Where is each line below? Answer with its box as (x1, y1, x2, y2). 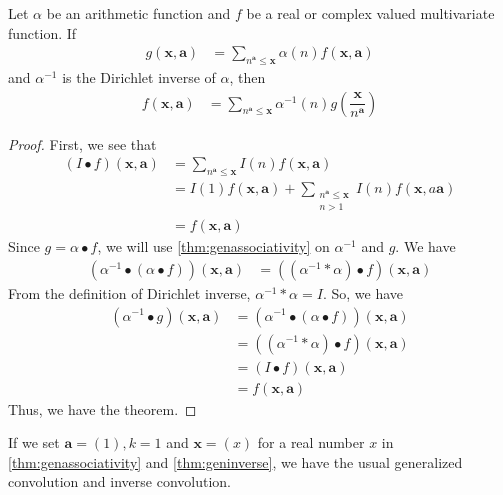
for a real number (257, 432, 365, 453)
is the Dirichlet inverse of (62, 67, 216, 88)
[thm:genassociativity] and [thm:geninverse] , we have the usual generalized (8, 451, 463, 472)
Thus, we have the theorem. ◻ (8, 398, 197, 419)
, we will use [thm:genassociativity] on (97, 236, 330, 257)
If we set (8, 432, 60, 453)
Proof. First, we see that (8, 133, 157, 154)
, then (229, 67, 266, 88)
